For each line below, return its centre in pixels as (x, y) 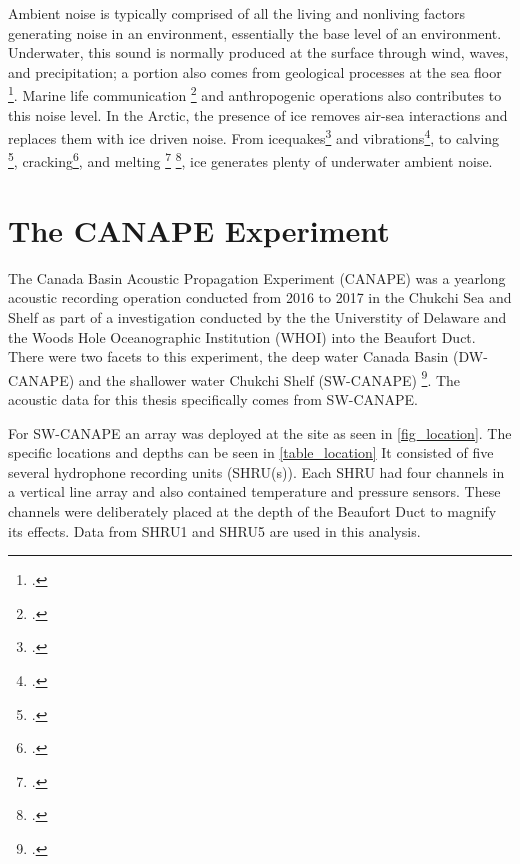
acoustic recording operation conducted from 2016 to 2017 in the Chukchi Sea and (260, 297)
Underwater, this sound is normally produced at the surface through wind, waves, (258, 52)
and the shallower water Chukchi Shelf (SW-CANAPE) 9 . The (269, 378)
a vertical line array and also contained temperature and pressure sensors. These (254, 491)
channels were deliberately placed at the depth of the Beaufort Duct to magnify (252, 511)
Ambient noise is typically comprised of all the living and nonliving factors (236, 13)
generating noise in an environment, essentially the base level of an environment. (255, 32)
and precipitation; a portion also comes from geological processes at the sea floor (255, 71)
